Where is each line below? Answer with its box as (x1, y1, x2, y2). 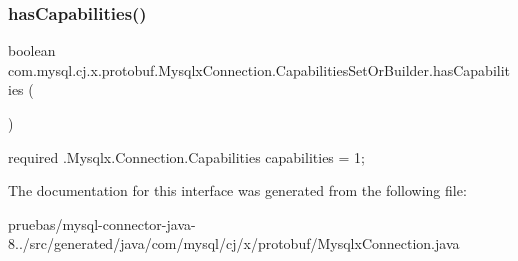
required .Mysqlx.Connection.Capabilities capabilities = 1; (8, 146, 365, 167)
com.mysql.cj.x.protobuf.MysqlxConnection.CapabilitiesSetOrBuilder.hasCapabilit (8, 59, 511, 80)
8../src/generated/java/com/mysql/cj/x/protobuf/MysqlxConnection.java (8, 233, 460, 254)
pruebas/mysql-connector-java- (8, 213, 196, 234)
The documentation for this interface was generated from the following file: (8, 180, 467, 201)
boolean (8, 40, 56, 61)
